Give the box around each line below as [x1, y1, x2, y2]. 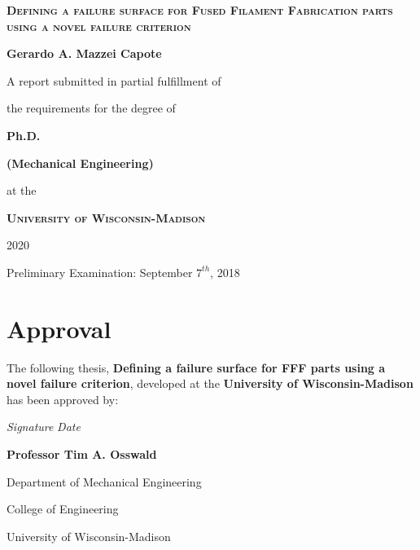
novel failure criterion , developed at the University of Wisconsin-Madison [7, 375, 413, 392]
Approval [7, 311, 112, 345]
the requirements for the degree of [7, 99, 176, 117]
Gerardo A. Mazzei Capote [7, 45, 162, 62]
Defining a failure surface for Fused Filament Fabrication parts [7, 2, 393, 18]
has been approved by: [7, 390, 119, 407]
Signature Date [7, 418, 81, 435]
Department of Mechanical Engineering [7, 473, 202, 490]
